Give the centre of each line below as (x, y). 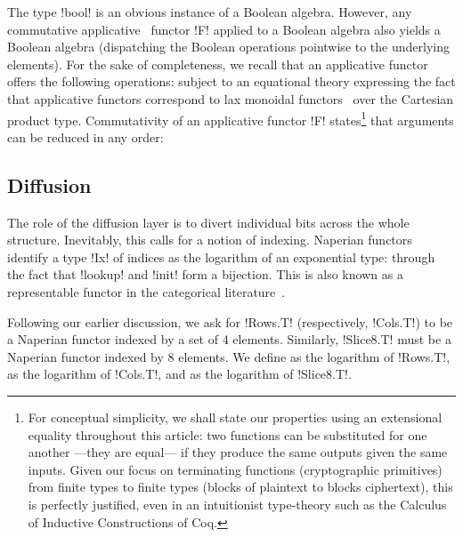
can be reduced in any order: (85, 136)
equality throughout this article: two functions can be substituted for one (227, 434)
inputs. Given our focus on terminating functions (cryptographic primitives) (235, 469)
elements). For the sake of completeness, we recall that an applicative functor (218, 64)
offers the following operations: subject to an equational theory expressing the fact (231, 81)
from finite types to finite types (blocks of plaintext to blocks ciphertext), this (240, 487)
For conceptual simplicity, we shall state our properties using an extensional (235, 417)
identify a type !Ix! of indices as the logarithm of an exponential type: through (221, 256)
